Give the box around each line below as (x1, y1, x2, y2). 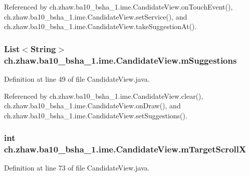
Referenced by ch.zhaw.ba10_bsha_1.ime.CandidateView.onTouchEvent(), (4, 2, 233, 12)
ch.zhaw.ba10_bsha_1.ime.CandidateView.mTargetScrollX (4, 143, 246, 155)
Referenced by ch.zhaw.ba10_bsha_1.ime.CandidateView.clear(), (4, 90, 203, 101)
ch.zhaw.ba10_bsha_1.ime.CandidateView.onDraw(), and (4, 100, 181, 111)
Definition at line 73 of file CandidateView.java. (4, 162, 150, 173)
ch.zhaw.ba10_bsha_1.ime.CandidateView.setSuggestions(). (4, 110, 187, 120)
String (30, 42, 56, 55)
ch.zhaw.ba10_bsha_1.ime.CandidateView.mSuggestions (4, 54, 237, 66)
